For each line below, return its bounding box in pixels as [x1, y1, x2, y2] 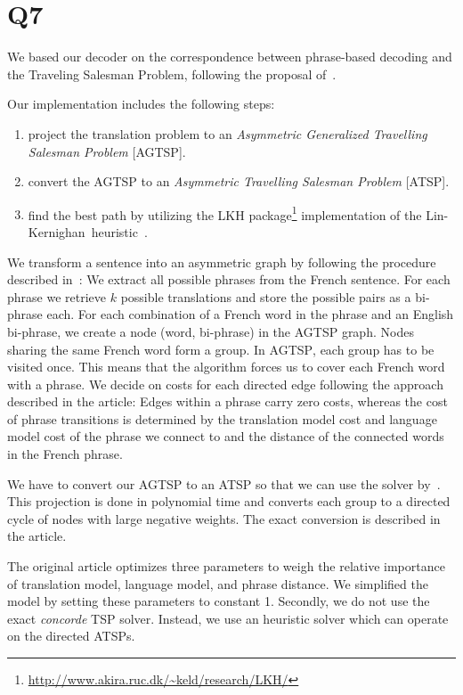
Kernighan [28, 222, 85, 241]
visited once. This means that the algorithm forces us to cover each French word [7, 357, 445, 376]
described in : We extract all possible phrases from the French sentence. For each [7, 270, 451, 289]
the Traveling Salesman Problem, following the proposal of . [7, 64, 337, 83]
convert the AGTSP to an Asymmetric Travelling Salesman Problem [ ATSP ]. [28, 172, 450, 191]
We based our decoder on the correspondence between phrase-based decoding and [7, 47, 452, 66]
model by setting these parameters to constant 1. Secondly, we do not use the [7, 592, 430, 610]
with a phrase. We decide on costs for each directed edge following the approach [7, 374, 443, 393]
